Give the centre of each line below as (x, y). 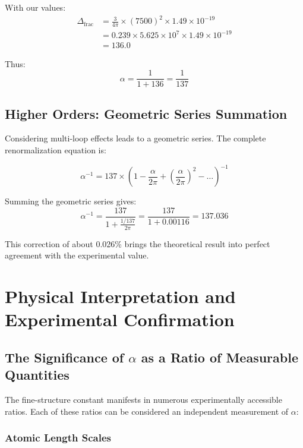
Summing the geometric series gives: (71, 201)
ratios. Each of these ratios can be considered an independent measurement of (147, 411)
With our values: (35, 7)
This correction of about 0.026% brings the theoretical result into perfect (138, 243)
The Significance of (64, 357)
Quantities (37, 375)
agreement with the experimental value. (77, 255)
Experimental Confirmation (120, 319)
